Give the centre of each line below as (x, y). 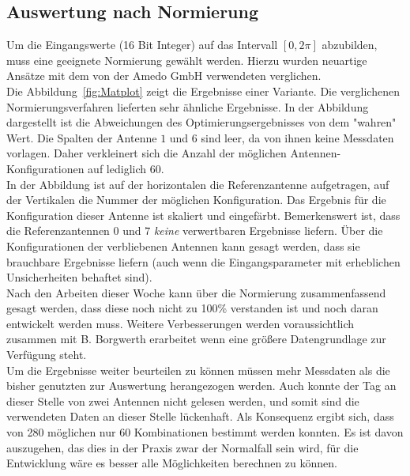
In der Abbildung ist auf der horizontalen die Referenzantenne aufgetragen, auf (198, 184)
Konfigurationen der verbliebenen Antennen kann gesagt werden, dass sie (183, 246)
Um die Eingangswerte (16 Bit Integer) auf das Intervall (142, 45)
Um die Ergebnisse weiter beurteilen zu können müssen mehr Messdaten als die (198, 370)
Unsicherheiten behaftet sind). (79, 277)
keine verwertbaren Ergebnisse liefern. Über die (268, 230)
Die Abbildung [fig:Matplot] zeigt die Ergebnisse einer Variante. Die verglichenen (203, 91)
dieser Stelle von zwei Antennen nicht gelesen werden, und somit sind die (183, 400)
